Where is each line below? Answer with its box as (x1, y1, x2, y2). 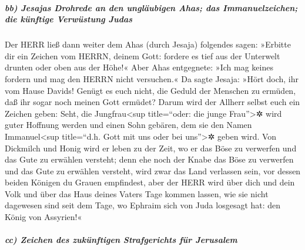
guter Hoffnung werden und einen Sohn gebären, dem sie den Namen (5, 119, 252, 131)
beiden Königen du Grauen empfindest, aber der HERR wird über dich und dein (5, 176, 295, 188)
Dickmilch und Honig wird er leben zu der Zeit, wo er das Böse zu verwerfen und (5, 141, 297, 154)
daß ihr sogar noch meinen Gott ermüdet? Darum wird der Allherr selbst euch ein (5, 96, 300, 108)
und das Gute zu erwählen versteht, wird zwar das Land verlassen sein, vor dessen (5, 164, 301, 177)
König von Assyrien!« (5, 211, 82, 223)
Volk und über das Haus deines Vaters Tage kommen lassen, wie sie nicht (5, 187, 269, 200)
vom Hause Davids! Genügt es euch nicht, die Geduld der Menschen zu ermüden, (5, 84, 296, 96)
